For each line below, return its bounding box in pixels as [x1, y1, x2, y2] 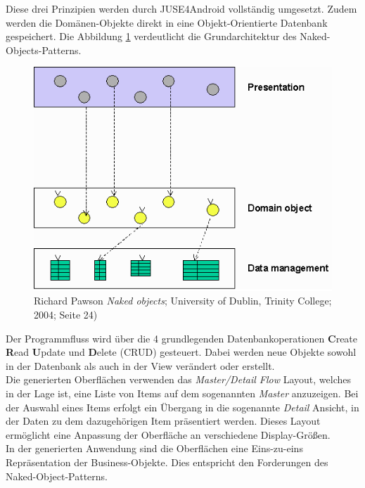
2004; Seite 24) [34, 307, 98, 321]
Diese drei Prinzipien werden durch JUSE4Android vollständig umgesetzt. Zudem [6, 1, 357, 15]
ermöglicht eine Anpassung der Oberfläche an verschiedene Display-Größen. [6, 427, 331, 442]
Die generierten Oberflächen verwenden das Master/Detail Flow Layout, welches [6, 372, 351, 387]
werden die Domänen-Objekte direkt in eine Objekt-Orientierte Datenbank [6, 15, 328, 30]
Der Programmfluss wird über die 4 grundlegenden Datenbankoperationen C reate [6, 330, 358, 345]
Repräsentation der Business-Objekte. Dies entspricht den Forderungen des [6, 454, 328, 469]
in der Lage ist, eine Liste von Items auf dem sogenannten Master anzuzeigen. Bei [6, 385, 359, 400]
